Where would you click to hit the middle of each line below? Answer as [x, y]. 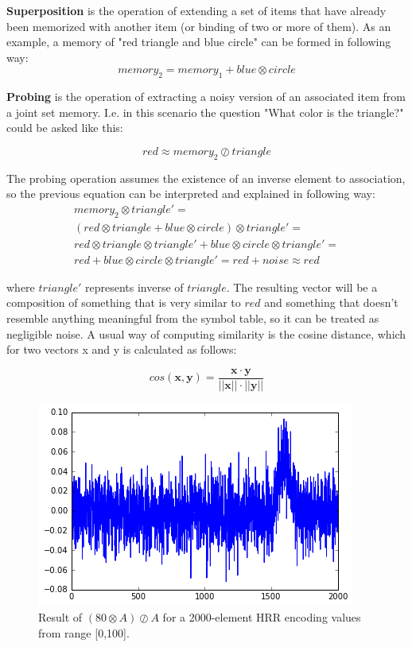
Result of [60, 617]
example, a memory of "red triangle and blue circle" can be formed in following [199, 42]
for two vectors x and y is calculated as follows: [122, 349]
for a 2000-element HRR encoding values [262, 617]
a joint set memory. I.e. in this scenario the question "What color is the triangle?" [205, 112]
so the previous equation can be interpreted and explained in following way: [191, 194]
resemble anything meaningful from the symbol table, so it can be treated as [193, 318]
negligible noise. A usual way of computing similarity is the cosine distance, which [206, 333]
